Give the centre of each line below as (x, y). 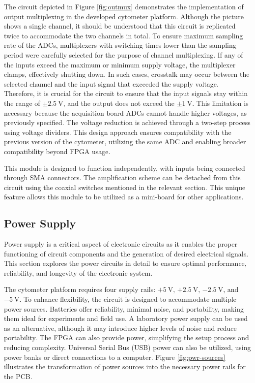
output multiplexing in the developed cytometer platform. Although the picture (124, 16)
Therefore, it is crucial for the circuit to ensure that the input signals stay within (126, 93)
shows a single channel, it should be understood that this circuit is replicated (120, 26)
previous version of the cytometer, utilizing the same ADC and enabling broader (125, 142)
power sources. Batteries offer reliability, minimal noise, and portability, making (124, 308)
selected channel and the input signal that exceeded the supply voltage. (111, 83)
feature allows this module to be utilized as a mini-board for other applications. (124, 197)
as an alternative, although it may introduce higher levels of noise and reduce (120, 328)
